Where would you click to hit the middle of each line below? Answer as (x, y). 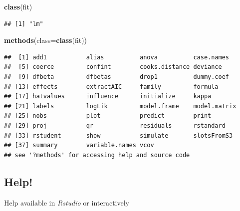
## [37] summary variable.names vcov (79, 145)
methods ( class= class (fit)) (46, 40)
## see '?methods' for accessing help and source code (97, 155)
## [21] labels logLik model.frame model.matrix (120, 106)
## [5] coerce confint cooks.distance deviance (113, 67)
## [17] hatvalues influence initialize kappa (108, 97)
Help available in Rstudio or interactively (67, 202)
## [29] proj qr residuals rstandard (115, 125)
